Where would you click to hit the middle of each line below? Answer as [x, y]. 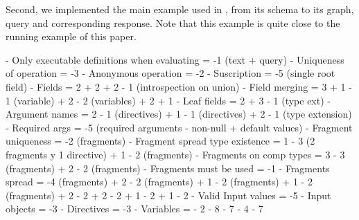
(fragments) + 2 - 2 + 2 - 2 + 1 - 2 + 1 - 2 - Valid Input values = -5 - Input [168, 195]
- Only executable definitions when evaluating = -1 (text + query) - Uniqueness [175, 59]
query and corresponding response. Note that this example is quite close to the [173, 22]
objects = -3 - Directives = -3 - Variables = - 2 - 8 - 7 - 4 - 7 [134, 209]
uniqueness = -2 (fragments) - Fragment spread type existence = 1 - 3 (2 [160, 141]
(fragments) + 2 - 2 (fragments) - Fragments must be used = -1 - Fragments [168, 168]
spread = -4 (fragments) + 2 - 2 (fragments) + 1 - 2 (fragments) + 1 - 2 [159, 182]
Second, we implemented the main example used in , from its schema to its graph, [180, 9]
